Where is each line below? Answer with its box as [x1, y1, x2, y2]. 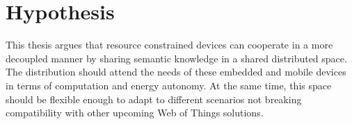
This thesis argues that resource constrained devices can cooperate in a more [6, 37, 333, 52]
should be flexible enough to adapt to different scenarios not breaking [6, 91, 302, 106]
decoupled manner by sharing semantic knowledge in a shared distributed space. [6, 51, 347, 65]
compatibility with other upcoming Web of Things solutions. [6, 105, 264, 120]
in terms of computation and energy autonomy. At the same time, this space [6, 78, 332, 92]
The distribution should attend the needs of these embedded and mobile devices [6, 64, 346, 79]
